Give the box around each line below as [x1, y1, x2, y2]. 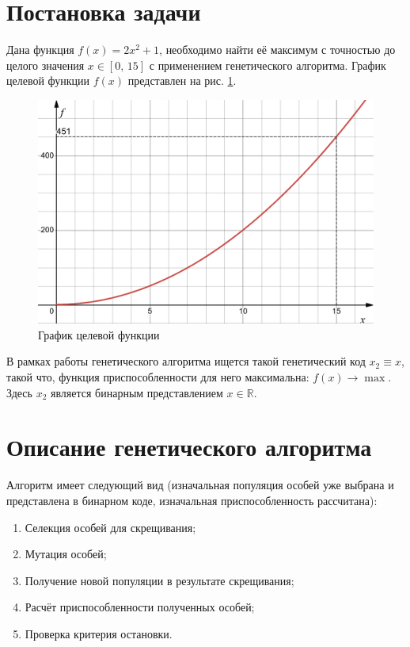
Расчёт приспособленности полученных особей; [25, 599, 255, 615]
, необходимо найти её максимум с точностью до [159, 41, 396, 58]
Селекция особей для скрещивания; [25, 519, 196, 535]
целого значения [6, 56, 85, 73]
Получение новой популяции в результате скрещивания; [25, 572, 294, 588]
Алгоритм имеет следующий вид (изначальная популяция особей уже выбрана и [6, 477, 394, 493]
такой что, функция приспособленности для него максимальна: [6, 369, 309, 385]
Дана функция [6, 41, 74, 58]
